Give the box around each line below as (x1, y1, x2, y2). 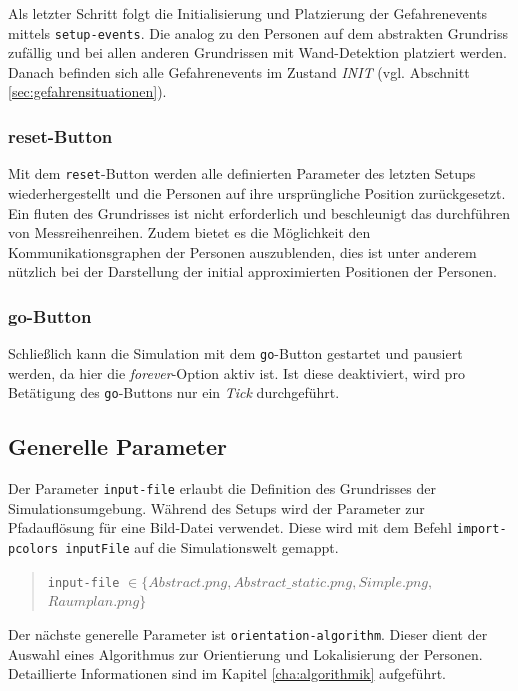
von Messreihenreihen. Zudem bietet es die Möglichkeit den (8, 222, 371, 243)
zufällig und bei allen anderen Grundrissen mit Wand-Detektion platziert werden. (8, 42, 507, 63)
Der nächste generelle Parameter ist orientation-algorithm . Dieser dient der (8, 624, 488, 645)
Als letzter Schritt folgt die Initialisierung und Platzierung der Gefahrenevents (8, 3, 488, 23)
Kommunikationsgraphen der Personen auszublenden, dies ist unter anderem (8, 241, 477, 262)
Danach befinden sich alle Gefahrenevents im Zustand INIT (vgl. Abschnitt (8, 61, 470, 82)
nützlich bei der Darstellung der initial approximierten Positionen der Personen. (8, 261, 497, 282)
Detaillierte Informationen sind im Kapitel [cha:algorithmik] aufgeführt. (8, 663, 447, 684)
